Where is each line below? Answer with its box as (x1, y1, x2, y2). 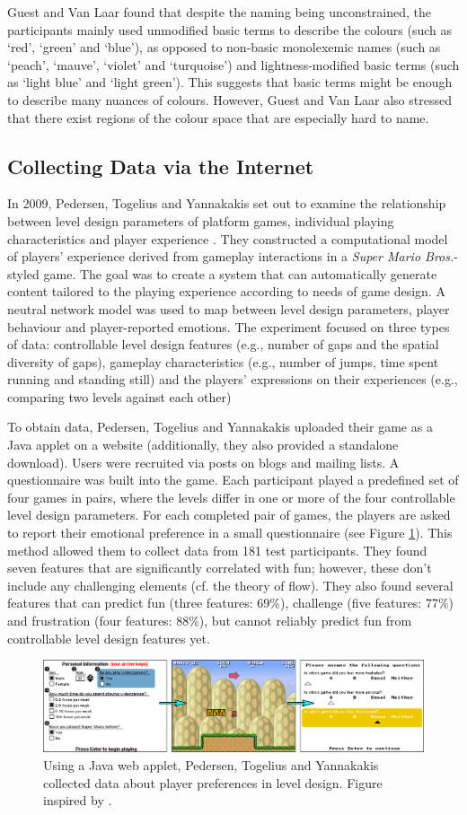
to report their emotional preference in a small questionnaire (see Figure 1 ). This (7, 523, 453, 542)
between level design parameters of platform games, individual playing (7, 211, 394, 230)
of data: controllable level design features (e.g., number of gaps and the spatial (7, 335, 439, 354)
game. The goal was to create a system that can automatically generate (43, 264, 437, 283)
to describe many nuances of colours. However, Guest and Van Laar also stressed (7, 90, 452, 109)
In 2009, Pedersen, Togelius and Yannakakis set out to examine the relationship (7, 194, 446, 213)
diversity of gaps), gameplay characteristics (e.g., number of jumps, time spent (7, 352, 439, 371)
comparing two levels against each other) (7, 387, 232, 406)
